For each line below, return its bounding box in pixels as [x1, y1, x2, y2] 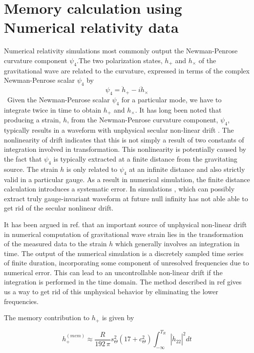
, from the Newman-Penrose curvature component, [67, 115, 218, 125]
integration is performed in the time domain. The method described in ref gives [4, 277, 242, 287]
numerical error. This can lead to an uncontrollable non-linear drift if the [4, 267, 223, 277]
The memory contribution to [4, 312, 90, 323]
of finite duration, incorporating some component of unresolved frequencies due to [4, 258, 249, 268]
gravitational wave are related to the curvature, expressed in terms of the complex [4, 65, 250, 75]
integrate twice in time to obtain [4, 104, 102, 115]
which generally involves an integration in [115, 238, 240, 249]
